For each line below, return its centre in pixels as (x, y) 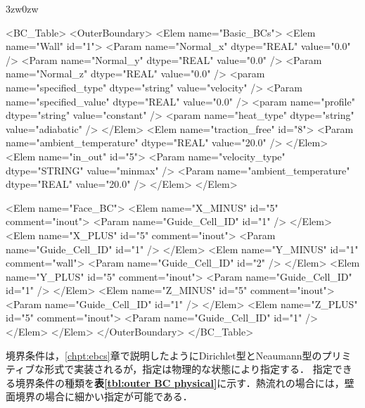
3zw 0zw (22, 8)
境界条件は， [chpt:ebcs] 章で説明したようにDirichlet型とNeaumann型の (164, 355)
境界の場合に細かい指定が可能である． (104, 396)
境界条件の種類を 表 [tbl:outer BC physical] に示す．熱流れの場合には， (180, 382)
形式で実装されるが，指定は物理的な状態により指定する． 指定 (188, 369)
